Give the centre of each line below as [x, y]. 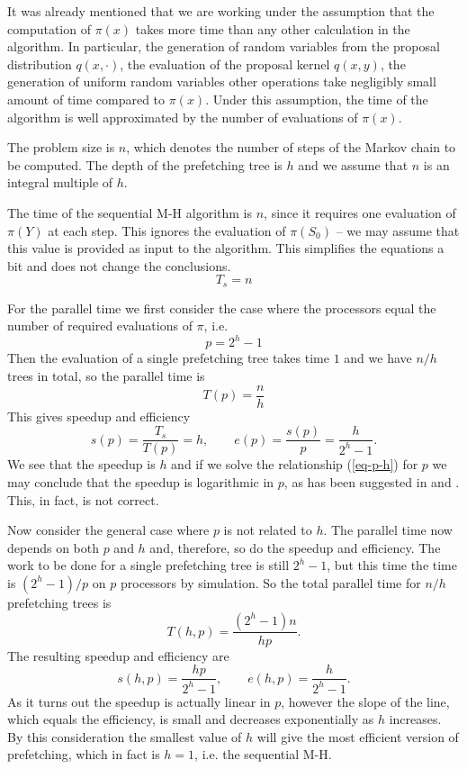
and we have [378, 358]
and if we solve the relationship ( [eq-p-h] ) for [295, 464]
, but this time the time [392, 565]
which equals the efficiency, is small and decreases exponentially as [191, 719]
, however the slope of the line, [365, 701]
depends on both [53, 547]
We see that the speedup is [81, 464]
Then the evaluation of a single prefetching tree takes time [168, 358]
